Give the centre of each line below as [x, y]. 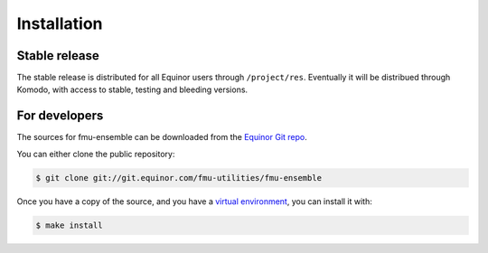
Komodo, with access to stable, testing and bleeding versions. [132, 89]
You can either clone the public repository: [96, 154]
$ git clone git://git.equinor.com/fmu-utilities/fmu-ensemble [179, 178]
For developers [60, 116]
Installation [60, 23]
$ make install [69, 225]
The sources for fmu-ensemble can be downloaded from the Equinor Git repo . [162, 137]
